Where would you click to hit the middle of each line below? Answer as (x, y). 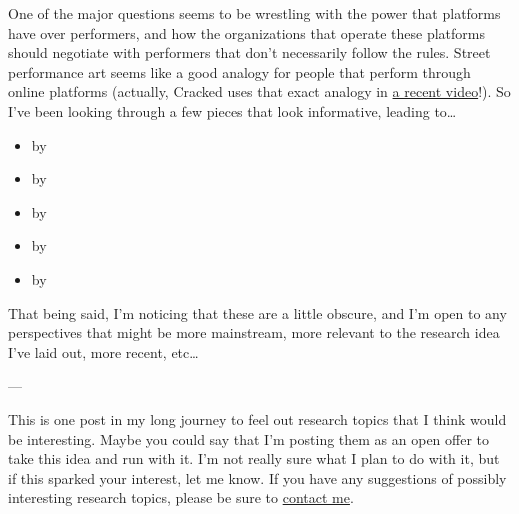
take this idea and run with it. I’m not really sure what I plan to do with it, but (254, 458)
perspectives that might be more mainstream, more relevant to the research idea (254, 332)
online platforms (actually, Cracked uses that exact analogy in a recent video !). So (259, 91)
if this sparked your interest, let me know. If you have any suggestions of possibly (257, 477)
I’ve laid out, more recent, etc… (103, 351)
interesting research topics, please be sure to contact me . (181, 497)
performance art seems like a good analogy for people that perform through (239, 71)
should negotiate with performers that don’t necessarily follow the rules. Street (249, 52)
